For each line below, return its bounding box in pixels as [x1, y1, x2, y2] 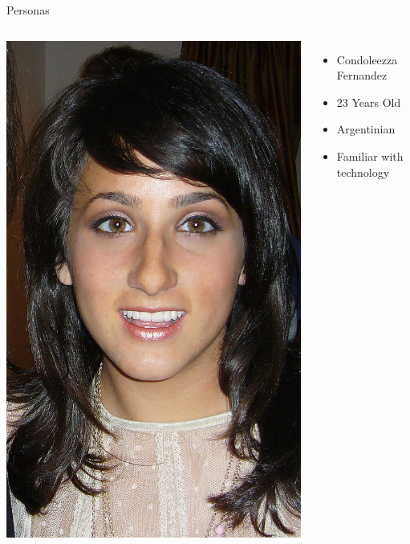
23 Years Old [336, 93, 401, 110]
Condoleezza [336, 51, 398, 67]
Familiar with [336, 147, 404, 164]
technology [336, 163, 390, 180]
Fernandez [336, 67, 388, 84]
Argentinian [336, 121, 396, 137]
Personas [6, 2, 50, 18]
